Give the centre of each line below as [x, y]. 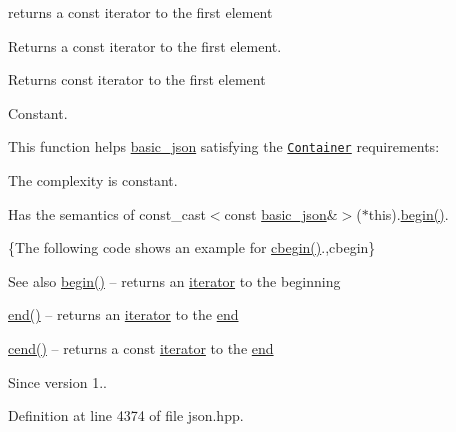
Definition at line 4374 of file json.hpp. [126, 415]
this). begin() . [408, 213]
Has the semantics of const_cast [107, 213]
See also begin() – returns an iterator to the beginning [174, 280]
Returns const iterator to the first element [137, 79]
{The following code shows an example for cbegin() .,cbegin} [192, 247]
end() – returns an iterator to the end [123, 314]
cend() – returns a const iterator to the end [141, 348]
